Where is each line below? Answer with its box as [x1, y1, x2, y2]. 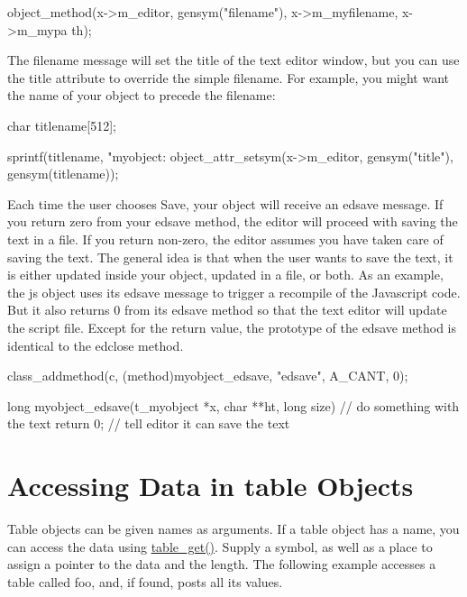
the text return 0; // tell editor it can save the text [7, 414, 290, 433]
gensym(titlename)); [7, 164, 119, 183]
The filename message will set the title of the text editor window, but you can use [7, 51, 460, 69]
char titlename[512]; [7, 115, 116, 134]
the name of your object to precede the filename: [7, 86, 276, 105]
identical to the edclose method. [7, 335, 184, 354]
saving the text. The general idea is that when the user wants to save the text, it [7, 247, 453, 266]
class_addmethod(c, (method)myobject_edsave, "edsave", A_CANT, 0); [7, 366, 408, 385]
